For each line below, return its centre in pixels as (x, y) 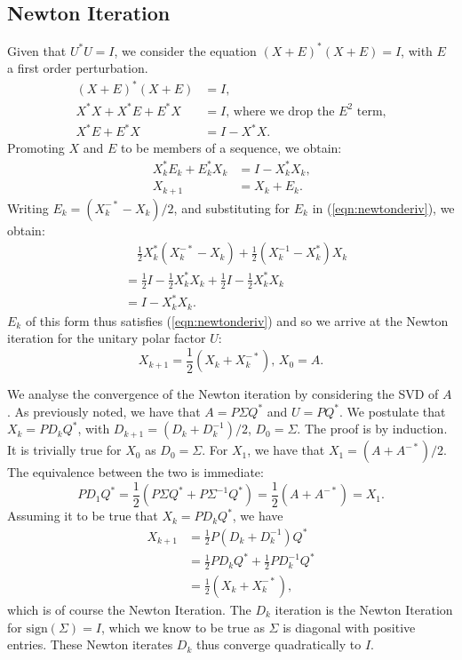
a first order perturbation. (78, 68)
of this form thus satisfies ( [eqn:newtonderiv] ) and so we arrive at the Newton (237, 320)
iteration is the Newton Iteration (364, 609)
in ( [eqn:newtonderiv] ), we (383, 207)
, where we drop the (280, 111)
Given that (37, 50)
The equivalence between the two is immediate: (135, 472)
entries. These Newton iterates (90, 644)
